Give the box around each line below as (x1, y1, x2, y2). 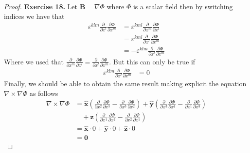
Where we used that (4, 56, 64, 66)
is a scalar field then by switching (133, 1, 233, 11)
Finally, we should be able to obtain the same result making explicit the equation (4, 78, 247, 88)
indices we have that (4, 11, 65, 21)
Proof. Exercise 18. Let (4, 1, 78, 11)
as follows (29, 88, 58, 98)
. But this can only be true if (109, 56, 196, 66)
